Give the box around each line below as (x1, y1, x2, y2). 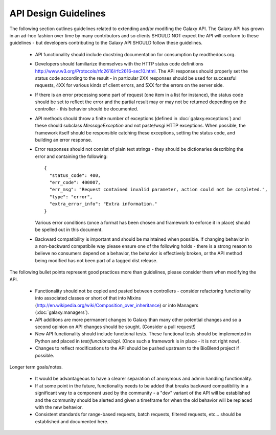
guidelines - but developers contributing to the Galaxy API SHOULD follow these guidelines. (9, 40, 203, 46)
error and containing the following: (35, 153, 108, 159)
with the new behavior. (35, 404, 83, 410)
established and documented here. (35, 418, 109, 424)
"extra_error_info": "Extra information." (49, 201, 158, 207)
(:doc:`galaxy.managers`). (35, 309, 89, 315)
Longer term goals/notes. (9, 363, 63, 370)
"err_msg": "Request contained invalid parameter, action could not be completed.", (49, 187, 268, 193)
